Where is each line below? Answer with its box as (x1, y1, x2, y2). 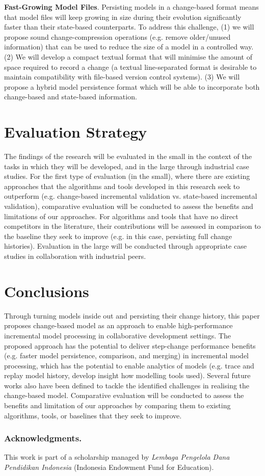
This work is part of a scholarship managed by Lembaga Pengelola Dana (4, 452, 230, 462)
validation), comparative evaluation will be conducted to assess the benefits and (4, 201, 253, 211)
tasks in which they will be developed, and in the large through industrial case (4, 161, 249, 171)
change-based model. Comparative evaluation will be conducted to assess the (4, 390, 244, 401)
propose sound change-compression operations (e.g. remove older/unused (4, 31, 231, 42)
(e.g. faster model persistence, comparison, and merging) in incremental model (4, 350, 249, 361)
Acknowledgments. (4, 432, 82, 444)
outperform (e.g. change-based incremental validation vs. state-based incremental (4, 191, 257, 201)
